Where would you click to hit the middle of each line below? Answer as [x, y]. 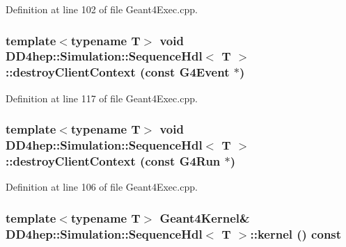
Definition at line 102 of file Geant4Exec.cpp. [102, 9]
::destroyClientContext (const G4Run [113, 161]
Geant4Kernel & [205, 217]
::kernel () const [296, 233]
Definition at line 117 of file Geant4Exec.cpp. [102, 98]
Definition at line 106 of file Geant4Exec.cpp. [102, 187]
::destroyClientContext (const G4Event [118, 72]
